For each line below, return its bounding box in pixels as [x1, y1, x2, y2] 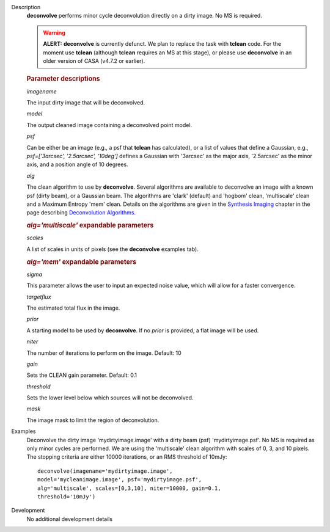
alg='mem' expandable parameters [26, 257, 137, 266]
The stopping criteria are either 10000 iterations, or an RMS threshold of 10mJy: [26, 453, 227, 461]
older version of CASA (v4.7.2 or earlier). [43, 57, 145, 64]
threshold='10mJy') [37, 493, 96, 500]
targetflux [26, 293, 51, 301]
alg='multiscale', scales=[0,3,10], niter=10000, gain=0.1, [37, 484, 221, 492]
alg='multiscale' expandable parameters [26, 221, 154, 230]
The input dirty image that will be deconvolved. [26, 99, 145, 106]
